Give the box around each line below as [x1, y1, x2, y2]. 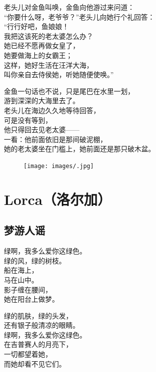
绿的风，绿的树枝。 [4, 255, 66, 265]
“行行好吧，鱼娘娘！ [4, 21, 69, 31]
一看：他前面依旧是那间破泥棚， [4, 134, 107, 144]
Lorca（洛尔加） [4, 189, 111, 209]
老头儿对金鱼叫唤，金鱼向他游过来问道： [4, 2, 134, 12]
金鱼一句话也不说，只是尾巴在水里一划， [4, 86, 134, 96]
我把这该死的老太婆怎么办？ [4, 30, 93, 41]
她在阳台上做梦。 [4, 294, 59, 304]
